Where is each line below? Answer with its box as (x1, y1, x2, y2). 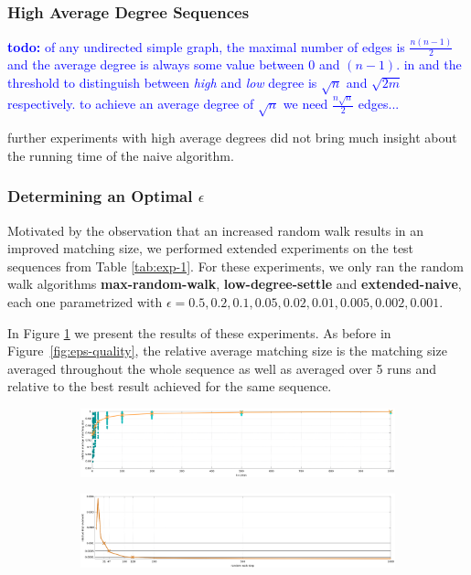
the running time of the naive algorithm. (7, 145, 234, 165)
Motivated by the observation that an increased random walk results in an (7, 220, 424, 240)
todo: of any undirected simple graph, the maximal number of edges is (7, 37, 405, 56)
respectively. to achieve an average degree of (7, 94, 254, 113)
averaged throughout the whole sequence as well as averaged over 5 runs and (7, 358, 437, 378)
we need (283, 94, 328, 113)
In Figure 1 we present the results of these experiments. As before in (7, 323, 391, 342)
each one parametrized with (7, 292, 163, 311)
